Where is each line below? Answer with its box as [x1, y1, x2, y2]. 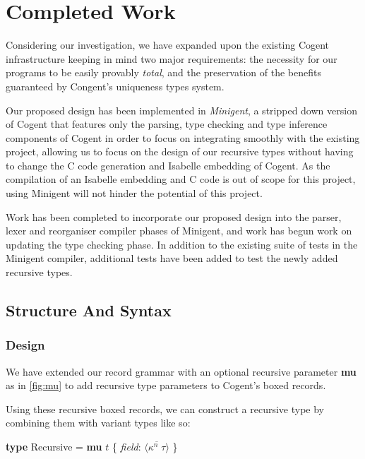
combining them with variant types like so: [6, 415, 191, 430]
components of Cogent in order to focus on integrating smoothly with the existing [6, 130, 360, 145]
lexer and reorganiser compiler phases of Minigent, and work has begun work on [6, 223, 352, 238]
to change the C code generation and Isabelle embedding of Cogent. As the [6, 157, 330, 172]
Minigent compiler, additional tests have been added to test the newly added [6, 251, 338, 266]
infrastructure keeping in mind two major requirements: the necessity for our [6, 51, 337, 66]
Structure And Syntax [6, 299, 172, 321]
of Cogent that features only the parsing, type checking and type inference [6, 117, 328, 131]
